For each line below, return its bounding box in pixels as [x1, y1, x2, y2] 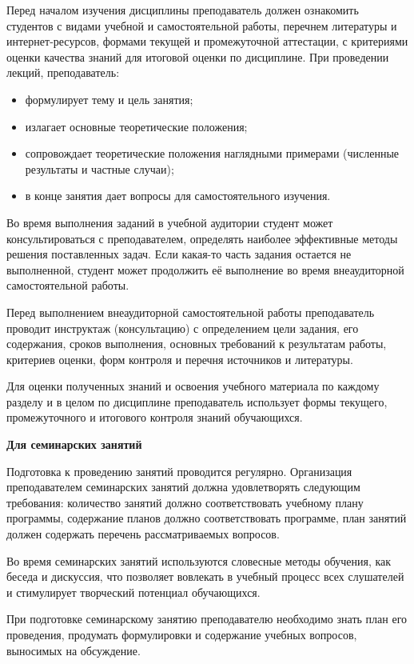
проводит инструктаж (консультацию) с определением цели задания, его [6, 319, 359, 336]
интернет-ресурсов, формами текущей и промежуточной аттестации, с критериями [6, 33, 408, 50]
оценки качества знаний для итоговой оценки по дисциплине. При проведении [6, 48, 389, 65]
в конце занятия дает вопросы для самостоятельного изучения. [25, 187, 331, 204]
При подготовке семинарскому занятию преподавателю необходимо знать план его [6, 610, 408, 627]
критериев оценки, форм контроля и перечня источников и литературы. [6, 350, 353, 367]
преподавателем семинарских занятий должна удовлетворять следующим [6, 478, 360, 495]
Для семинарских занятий [6, 436, 142, 453]
